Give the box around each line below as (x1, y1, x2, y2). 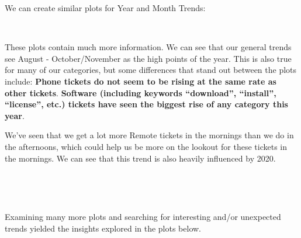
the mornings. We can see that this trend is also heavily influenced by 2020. (5, 152, 276, 164)
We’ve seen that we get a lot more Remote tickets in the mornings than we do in (5, 129, 294, 141)
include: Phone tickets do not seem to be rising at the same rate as (5, 75, 276, 87)
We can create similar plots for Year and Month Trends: (5, 2, 206, 13)
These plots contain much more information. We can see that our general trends (5, 41, 292, 53)
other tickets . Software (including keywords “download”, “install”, (5, 86, 276, 99)
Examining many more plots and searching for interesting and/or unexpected (5, 211, 281, 223)
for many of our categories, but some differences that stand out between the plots (5, 64, 297, 76)
